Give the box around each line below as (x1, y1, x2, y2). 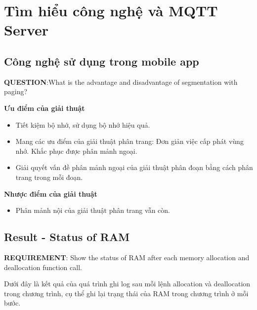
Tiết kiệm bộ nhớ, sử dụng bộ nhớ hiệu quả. (15, 119, 150, 130)
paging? (4, 86, 28, 97)
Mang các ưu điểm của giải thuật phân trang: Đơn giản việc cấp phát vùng (15, 136, 244, 146)
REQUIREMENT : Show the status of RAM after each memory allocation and (4, 252, 250, 262)
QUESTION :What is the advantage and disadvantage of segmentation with (4, 76, 238, 87)
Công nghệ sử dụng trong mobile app (4, 53, 199, 69)
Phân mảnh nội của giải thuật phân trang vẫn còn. (15, 205, 170, 215)
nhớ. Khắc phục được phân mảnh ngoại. (15, 145, 137, 156)
